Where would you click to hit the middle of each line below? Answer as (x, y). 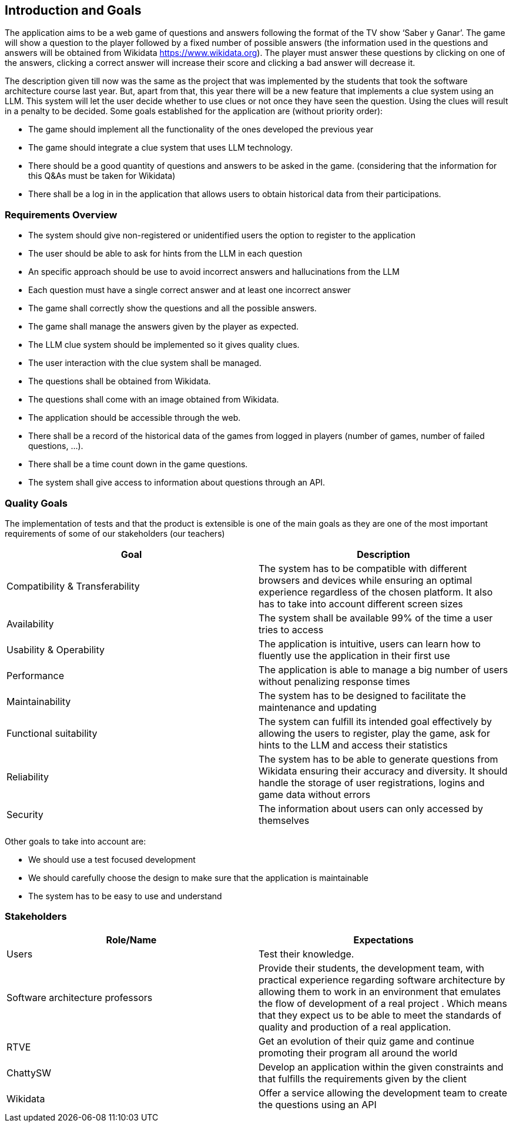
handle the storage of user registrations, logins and (372, 782)
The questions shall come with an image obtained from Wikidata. (154, 400)
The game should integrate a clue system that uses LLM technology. (161, 148)
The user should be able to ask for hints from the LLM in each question (165, 254)
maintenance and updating (318, 707)
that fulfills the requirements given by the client (363, 1078)
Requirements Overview (61, 215)
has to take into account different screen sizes (361, 604)
